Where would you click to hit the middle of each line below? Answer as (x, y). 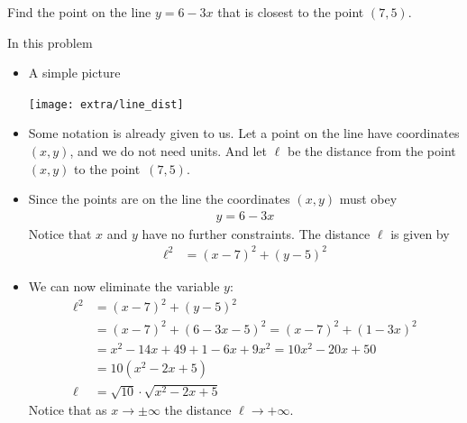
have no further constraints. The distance (256, 233)
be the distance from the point (371, 151)
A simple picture (74, 73)
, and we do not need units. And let (169, 151)
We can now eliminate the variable (124, 285)
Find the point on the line (79, 12)
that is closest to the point (291, 12)
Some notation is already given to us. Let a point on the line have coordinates (244, 133)
